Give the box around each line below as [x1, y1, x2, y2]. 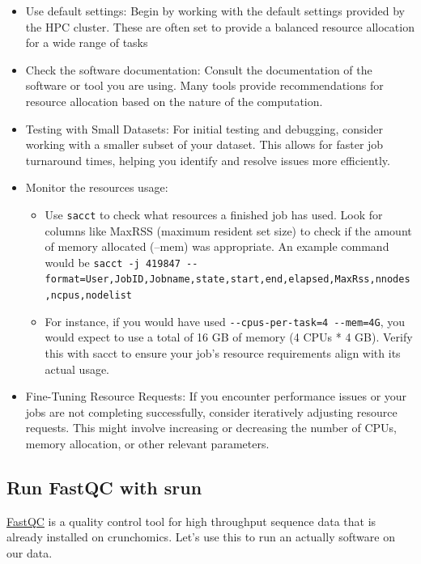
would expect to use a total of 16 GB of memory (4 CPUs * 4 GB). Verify [45, 329, 413, 346]
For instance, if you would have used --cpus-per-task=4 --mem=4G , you [45, 312, 405, 329]
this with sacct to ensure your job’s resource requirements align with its [45, 345, 401, 361]
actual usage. [45, 360, 110, 377]
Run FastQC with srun [6, 474, 202, 499]
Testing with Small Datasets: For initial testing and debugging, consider [25, 120, 383, 137]
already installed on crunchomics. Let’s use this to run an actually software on [6, 528, 395, 545]
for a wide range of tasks [25, 34, 148, 51]
